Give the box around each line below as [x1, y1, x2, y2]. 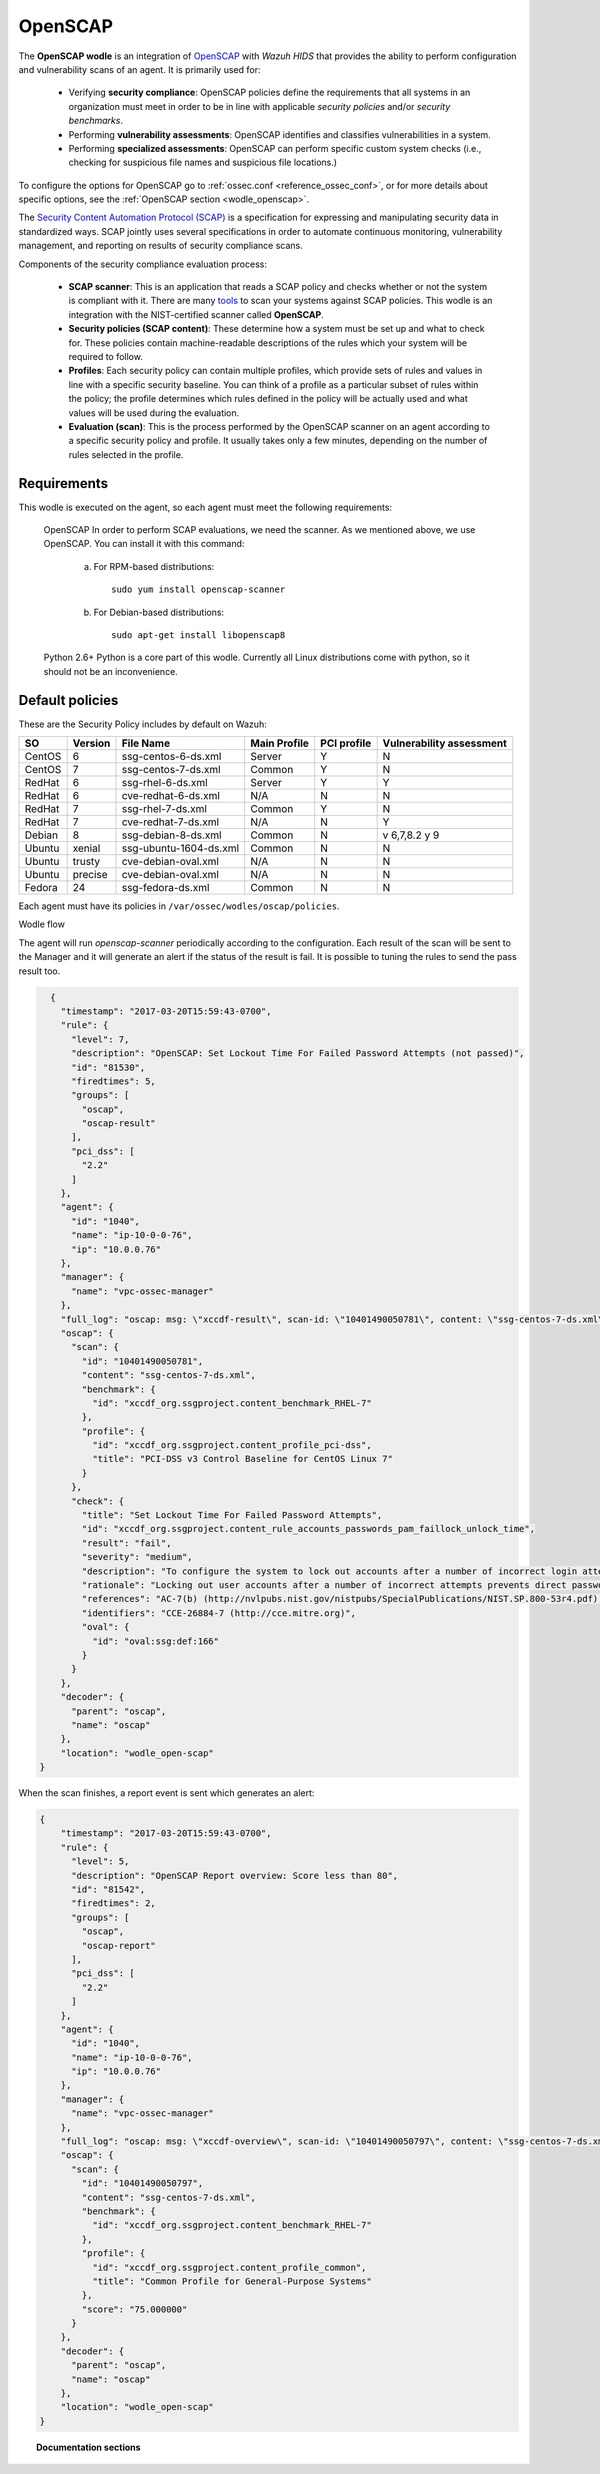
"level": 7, [71, 1033, 130, 1045]
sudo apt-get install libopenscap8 [111, 629, 286, 640]
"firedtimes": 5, [71, 1075, 157, 1087]
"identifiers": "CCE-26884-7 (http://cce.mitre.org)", [81, 1607, 357, 1619]
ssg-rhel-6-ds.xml [121, 776, 209, 790]
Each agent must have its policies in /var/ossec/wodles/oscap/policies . [18, 900, 340, 912]
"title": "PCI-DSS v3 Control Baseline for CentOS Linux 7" [91, 1453, 394, 1465]
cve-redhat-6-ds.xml [121, 789, 220, 803]
